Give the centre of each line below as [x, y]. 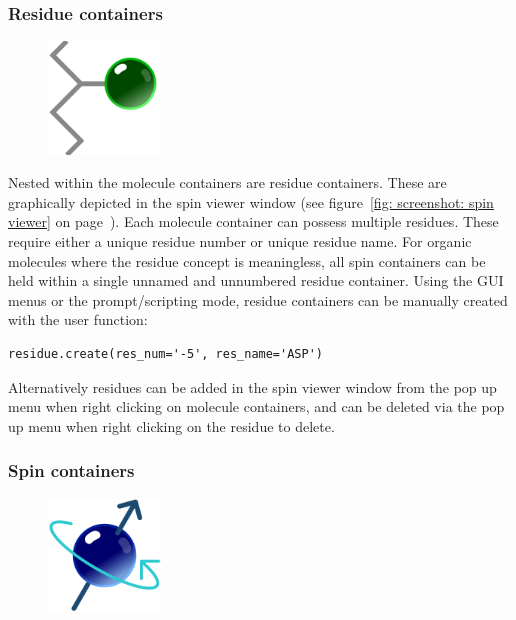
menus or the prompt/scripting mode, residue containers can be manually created [258, 299]
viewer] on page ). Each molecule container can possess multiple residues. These [253, 221]
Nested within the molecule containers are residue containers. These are [227, 182]
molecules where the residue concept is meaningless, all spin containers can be [247, 260]
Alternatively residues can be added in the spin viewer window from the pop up [252, 386]
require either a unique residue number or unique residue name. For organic [240, 240]
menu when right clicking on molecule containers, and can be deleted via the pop [256, 406]
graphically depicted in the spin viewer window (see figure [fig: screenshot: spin [251, 201]
